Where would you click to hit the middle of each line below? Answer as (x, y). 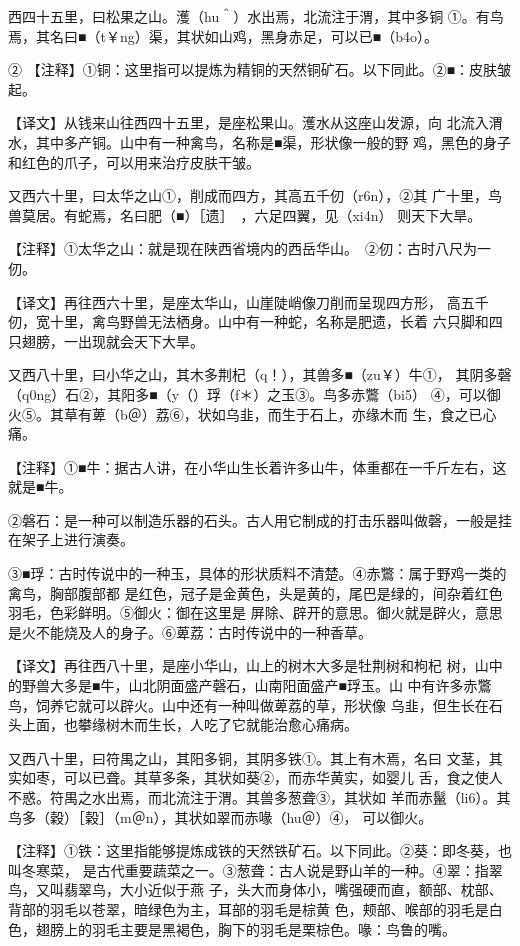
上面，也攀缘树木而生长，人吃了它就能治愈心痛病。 (189, 724)
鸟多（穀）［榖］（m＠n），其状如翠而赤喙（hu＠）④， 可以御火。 (220, 816)
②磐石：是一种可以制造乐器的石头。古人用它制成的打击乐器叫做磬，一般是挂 (260, 519)
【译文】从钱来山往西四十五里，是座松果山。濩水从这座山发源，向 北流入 (248, 122)
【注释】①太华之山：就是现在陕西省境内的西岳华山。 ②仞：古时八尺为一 (249, 248)
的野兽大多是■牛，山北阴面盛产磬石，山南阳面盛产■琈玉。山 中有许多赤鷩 (250, 685)
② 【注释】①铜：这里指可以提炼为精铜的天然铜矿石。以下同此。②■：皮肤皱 (260, 69)
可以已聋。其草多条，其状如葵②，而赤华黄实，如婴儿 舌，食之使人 (283, 777)
